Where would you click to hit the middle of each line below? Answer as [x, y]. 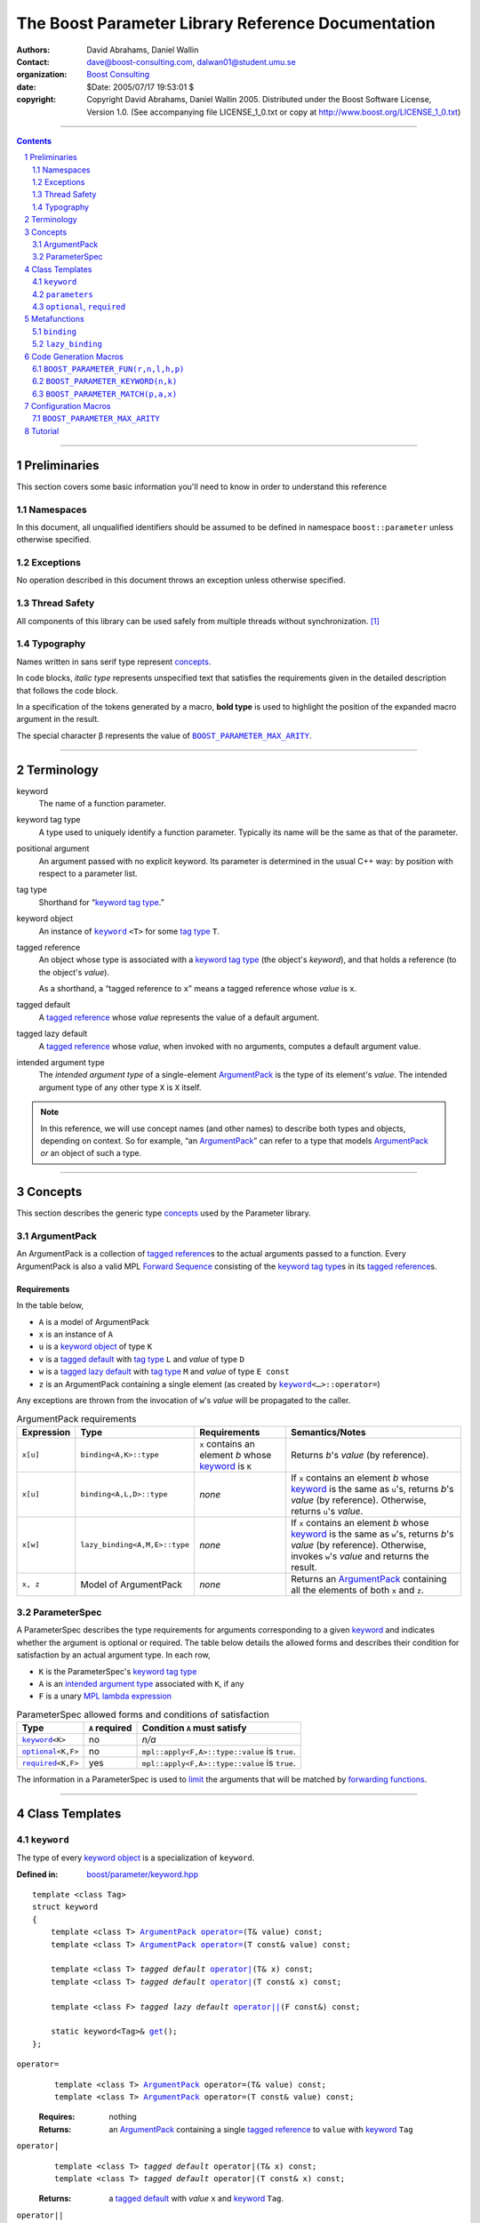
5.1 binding [55, 331]
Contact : [33, 61]
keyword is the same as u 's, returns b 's [372, 1489]
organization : [42, 75]
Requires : [57, 2117]
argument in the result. [58, 719]
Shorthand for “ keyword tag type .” [101, 902]
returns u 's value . [327, 1511]
